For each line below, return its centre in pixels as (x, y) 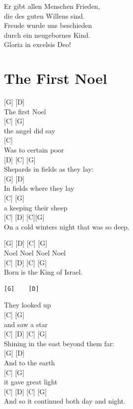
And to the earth (29, 362)
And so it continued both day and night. (65, 401)
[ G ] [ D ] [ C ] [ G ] (26, 243)
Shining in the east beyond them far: (59, 343)
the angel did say (30, 130)
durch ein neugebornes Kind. (47, 35)
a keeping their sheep (36, 207)
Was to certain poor (34, 150)
